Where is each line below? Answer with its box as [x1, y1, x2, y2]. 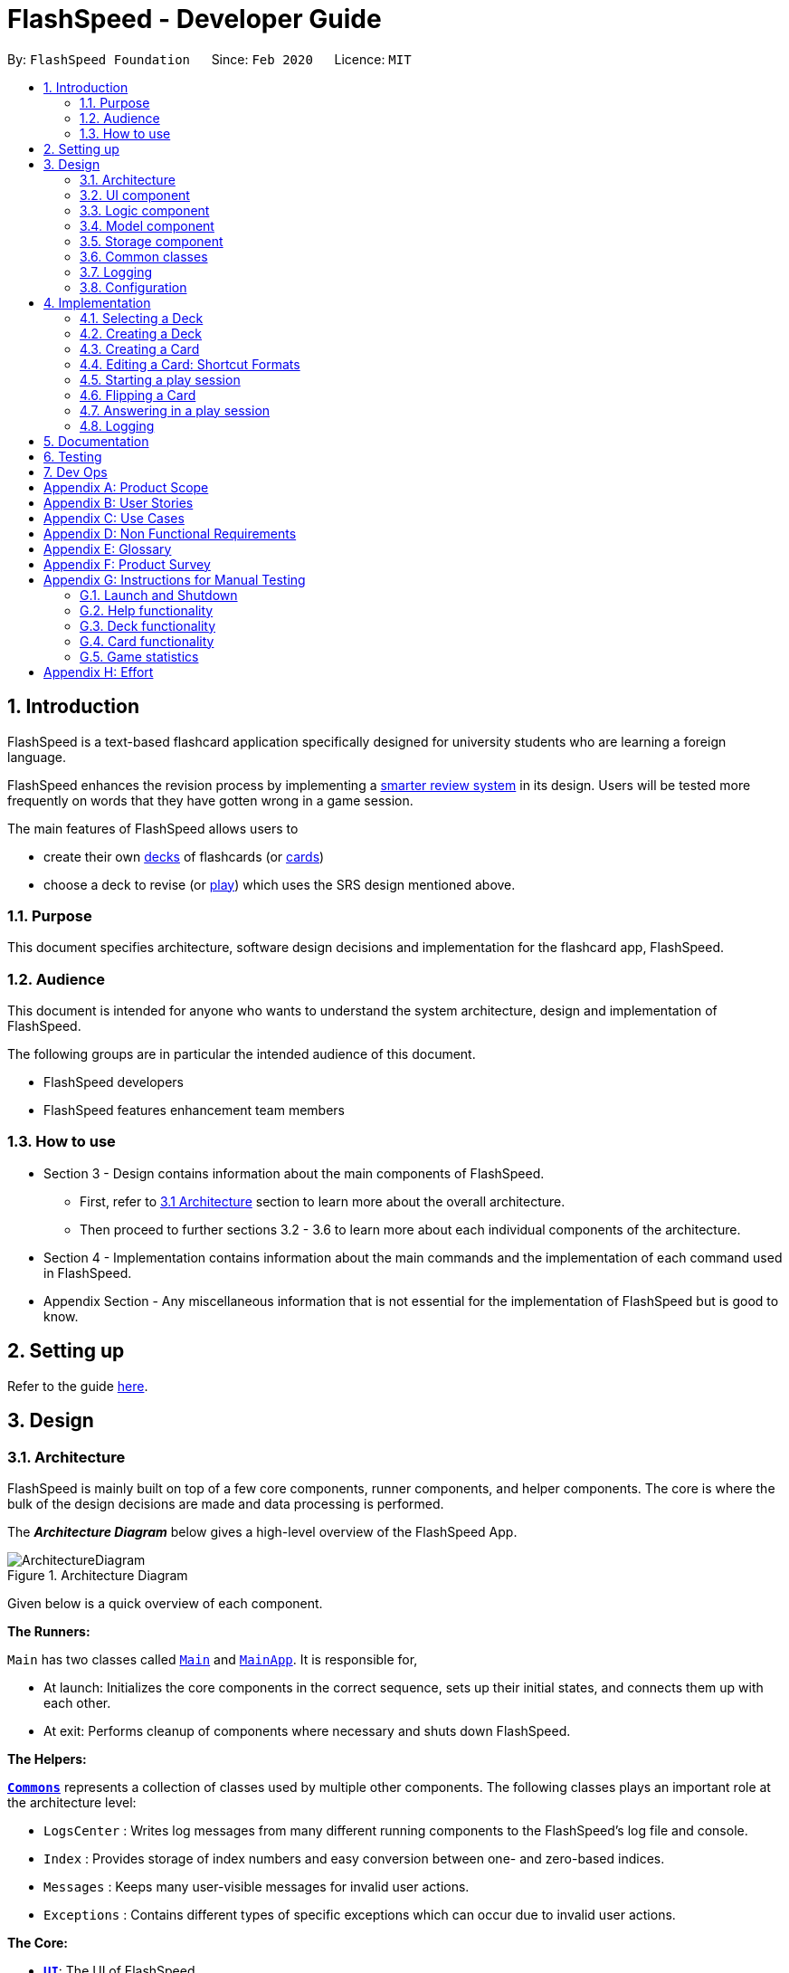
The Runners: [7, 1623, 90, 1639]
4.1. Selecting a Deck [80, 310, 204, 326]
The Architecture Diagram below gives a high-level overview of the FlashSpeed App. [7, 1523, 518, 1539]
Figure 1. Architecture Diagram [7, 1567, 188, 1583]
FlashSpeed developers [43, 1074, 184, 1091]
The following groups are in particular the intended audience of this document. [7, 1046, 476, 1063]
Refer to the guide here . [7, 1377, 148, 1394]
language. [7, 748, 67, 765]
